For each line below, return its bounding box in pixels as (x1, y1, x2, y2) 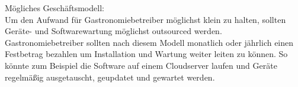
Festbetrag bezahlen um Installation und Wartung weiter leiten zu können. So (5, 48, 288, 60)
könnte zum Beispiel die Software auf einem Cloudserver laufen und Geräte (5, 59, 277, 71)
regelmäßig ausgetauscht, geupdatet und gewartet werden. (5, 71, 215, 83)
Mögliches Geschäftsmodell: (5, 2, 104, 14)
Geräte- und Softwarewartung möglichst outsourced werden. (5, 25, 222, 37)
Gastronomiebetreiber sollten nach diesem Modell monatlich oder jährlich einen (5, 36, 294, 48)
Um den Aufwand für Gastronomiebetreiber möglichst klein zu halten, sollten (5, 13, 286, 25)
